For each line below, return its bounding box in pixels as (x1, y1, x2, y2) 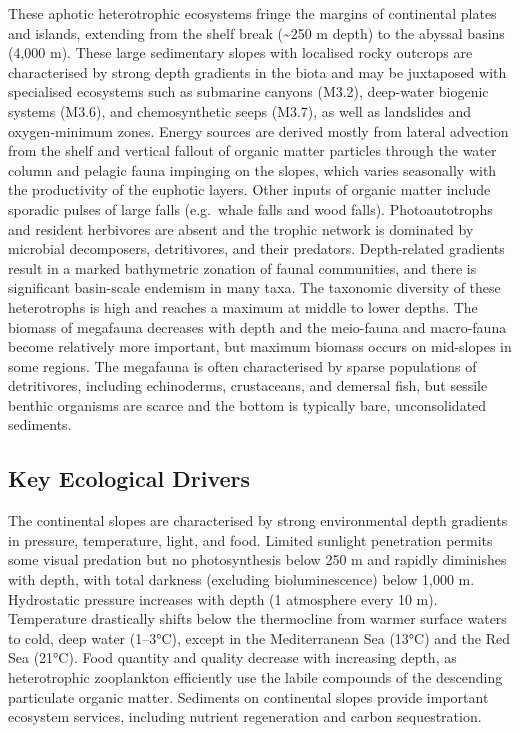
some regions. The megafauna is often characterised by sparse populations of (8, 355, 477, 376)
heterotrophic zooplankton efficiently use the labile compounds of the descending (8, 667, 503, 688)
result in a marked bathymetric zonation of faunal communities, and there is (8, 257, 477, 278)
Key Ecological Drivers (8, 463, 251, 494)
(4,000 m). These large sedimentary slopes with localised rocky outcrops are (8, 42, 473, 63)
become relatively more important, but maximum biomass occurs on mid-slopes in (8, 336, 512, 357)
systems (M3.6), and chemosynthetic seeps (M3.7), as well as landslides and (8, 100, 472, 121)
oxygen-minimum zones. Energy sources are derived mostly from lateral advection (8, 120, 509, 141)
